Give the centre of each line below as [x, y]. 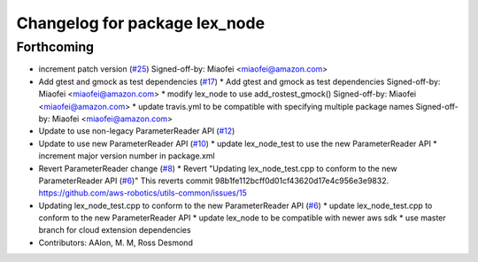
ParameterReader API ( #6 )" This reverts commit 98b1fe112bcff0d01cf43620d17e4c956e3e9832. [214, 181]
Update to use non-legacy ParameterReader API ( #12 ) [137, 131]
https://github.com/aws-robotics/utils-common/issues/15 [143, 193]
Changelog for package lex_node [141, 23]
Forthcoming [55, 47]
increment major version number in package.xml [127, 156]
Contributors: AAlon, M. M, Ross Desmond [116, 243]
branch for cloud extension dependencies [115, 230]
